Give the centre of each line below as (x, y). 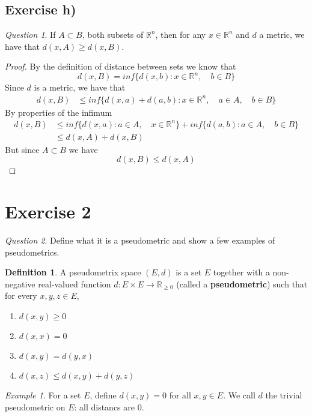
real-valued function (75, 283)
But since (22, 149)
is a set (189, 272)
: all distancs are (104, 406)
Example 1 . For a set (43, 395)
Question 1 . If (30, 34)
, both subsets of (113, 34)
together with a (241, 272)
